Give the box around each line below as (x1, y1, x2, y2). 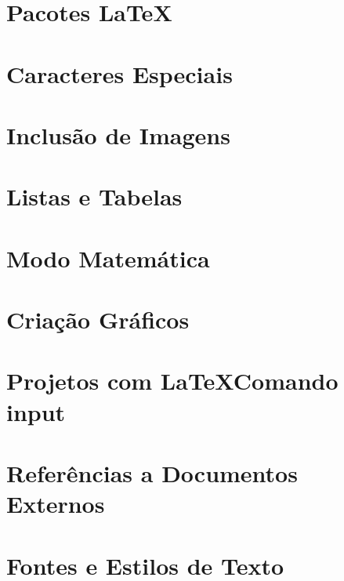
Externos (6, 488, 105, 520)
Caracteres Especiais (6, 57, 233, 89)
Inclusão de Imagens (6, 118, 230, 151)
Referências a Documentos (6, 457, 298, 488)
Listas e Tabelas (6, 180, 183, 212)
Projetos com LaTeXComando (6, 365, 339, 397)
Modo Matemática (6, 241, 210, 274)
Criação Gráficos (6, 303, 190, 336)
